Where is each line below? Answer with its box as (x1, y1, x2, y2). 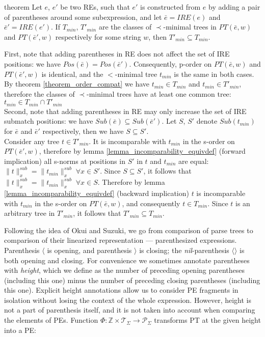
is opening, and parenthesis (47, 244, 132, 255)
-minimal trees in (163, 21, 217, 32)
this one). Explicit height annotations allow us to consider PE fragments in (4, 285, 238, 295)
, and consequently (122, 198, 180, 208)
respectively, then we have (42, 125, 124, 136)
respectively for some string (55, 31, 141, 42)
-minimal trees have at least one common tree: (87, 88, 231, 99)
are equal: (178, 155, 209, 166)
